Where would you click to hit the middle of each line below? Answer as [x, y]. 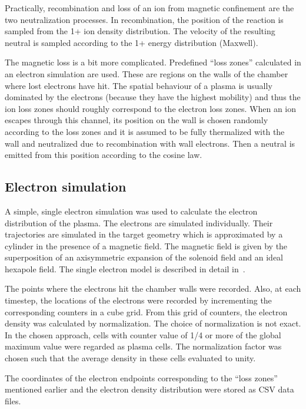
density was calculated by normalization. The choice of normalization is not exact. [153, 323]
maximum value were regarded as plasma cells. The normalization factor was [143, 346]
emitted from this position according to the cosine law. [104, 155]
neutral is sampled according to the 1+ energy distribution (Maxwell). [132, 42]
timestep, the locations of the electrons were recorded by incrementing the [138, 300]
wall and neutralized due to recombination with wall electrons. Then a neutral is [150, 143]
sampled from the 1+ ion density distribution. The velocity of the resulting [140, 31]
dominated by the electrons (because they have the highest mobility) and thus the [153, 97]
